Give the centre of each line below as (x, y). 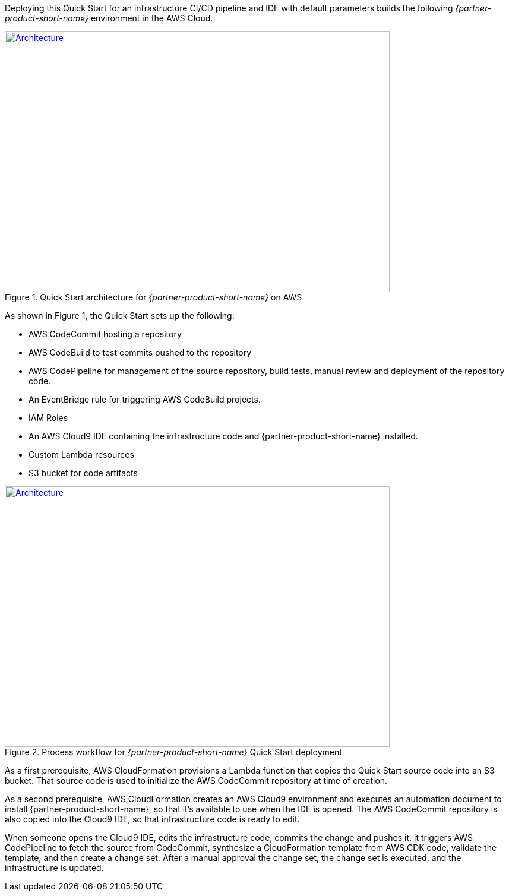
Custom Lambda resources (81, 455)
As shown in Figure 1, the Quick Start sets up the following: (120, 316)
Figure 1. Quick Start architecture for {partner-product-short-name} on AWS (154, 297)
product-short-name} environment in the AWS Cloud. (109, 18)
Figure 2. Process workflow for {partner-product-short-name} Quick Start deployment (173, 752)
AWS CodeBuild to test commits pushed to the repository (140, 352)
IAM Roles (48, 418)
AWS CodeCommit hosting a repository (105, 334)
